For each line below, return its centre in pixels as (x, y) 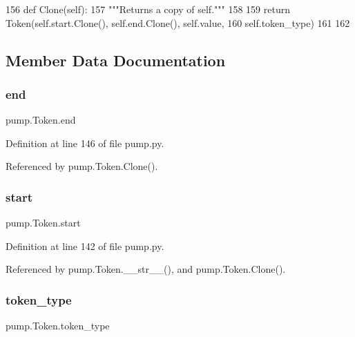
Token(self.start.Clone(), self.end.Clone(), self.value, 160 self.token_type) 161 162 (178, 22)
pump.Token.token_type (58, 326)
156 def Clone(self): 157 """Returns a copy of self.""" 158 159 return (148, 9)
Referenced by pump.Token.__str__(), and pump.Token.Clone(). (146, 269)
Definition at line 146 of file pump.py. (85, 143)
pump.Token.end (41, 120)
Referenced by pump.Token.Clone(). (82, 166)
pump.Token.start (43, 223)
